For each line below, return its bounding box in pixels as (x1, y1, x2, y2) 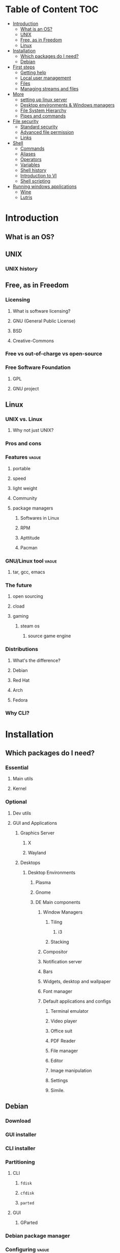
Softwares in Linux (20, 515, 59, 521)
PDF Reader (50, 1037, 76, 1043)
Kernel (12, 785, 27, 792)
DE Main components (35, 899, 80, 905)
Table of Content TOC (5, 4, 99, 15)
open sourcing (12, 593, 43, 599)
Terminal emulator (50, 1008, 89, 1014)
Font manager (43, 988, 73, 994)
